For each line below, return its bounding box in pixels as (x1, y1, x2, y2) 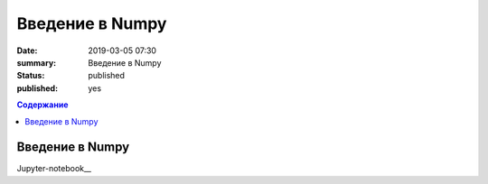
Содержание (16, 99, 69, 110)
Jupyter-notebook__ (16, 163, 92, 174)
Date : (16, 45, 38, 56)
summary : (16, 57, 57, 68)
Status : (16, 70, 45, 81)
